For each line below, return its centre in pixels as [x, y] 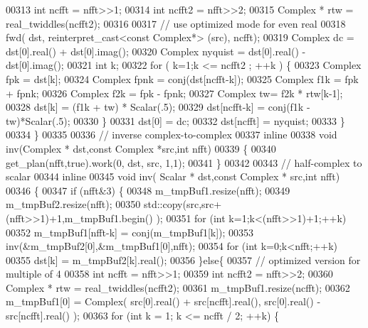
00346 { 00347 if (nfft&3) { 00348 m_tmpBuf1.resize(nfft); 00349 [148, 190]
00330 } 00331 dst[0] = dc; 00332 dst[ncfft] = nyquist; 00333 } [209, 120]
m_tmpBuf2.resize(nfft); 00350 [73, 204]
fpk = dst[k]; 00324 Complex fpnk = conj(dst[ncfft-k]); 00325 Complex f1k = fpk [182, 78]
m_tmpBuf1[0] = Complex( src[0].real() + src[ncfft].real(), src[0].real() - [163, 301]
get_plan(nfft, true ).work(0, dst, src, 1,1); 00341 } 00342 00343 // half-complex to [184, 162]
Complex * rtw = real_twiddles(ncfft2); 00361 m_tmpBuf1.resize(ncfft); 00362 [178, 287]
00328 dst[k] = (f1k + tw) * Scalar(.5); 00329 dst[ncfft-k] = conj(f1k [155, 107]
